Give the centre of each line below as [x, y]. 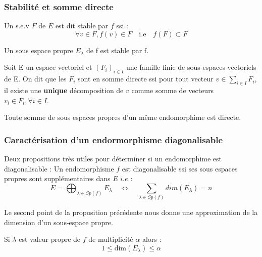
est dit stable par [82, 26]
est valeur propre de [50, 239]
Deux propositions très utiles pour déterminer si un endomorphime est [113, 158]
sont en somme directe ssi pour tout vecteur [146, 79]
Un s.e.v [17, 26]
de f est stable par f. [117, 50]
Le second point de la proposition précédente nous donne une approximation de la [131, 212]
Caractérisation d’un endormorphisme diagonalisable [114, 139]
